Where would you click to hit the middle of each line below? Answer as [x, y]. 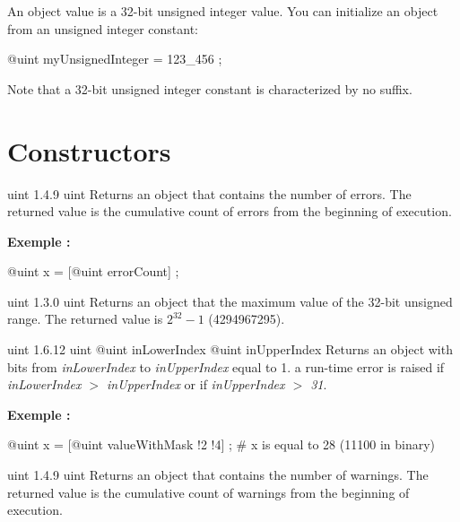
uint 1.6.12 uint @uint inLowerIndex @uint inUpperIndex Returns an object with [230, 349]
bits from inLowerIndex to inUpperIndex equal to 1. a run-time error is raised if [226, 366]
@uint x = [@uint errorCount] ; [93, 271]
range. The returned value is [85, 319]
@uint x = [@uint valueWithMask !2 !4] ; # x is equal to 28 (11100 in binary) [221, 444]
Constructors [89, 150]
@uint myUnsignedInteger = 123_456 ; [115, 59]
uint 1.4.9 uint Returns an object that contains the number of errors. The [209, 193]
